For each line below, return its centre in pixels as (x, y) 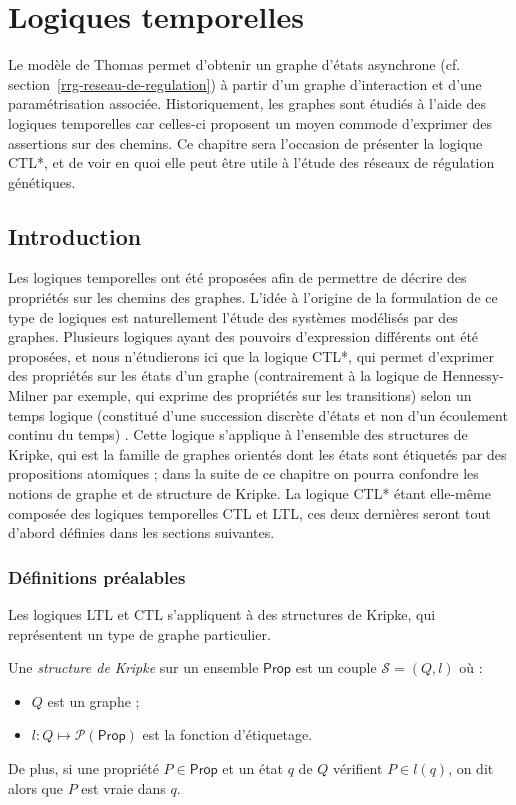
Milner (28, 395)
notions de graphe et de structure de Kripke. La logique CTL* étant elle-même (249, 493)
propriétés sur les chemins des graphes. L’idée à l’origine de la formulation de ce (253, 297)
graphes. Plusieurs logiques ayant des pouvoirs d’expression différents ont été (243, 336)
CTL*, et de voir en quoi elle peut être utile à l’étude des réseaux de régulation (251, 162)
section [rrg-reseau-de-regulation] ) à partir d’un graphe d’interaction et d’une (245, 83)
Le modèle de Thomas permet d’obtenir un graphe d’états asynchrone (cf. (234, 64)
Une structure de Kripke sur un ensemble (133, 667)
